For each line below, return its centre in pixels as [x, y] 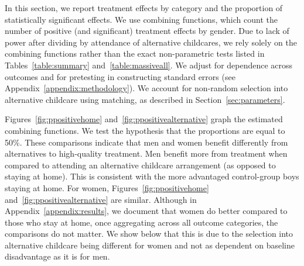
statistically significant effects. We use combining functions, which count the [141, 19]
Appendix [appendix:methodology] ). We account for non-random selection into [146, 88]
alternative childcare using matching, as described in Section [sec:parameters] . [145, 99]
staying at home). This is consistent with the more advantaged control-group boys [152, 176]
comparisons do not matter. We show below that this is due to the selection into [149, 234]
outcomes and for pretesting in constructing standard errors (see [120, 76]
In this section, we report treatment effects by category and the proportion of [144, 8]
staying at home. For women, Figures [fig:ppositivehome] [107, 187]
